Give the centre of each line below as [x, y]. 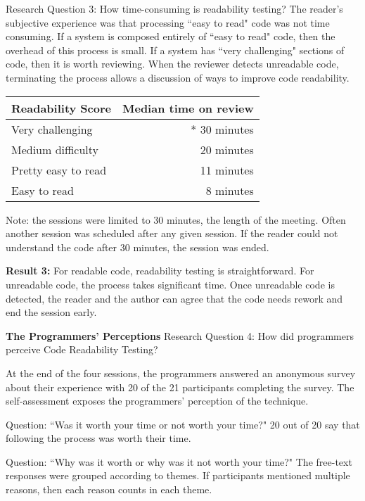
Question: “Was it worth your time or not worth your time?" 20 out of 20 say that [183, 424]
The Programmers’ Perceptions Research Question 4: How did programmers [180, 335]
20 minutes [227, 149]
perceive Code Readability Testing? [82, 349]
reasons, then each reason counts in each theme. [109, 489]
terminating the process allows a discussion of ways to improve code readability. [178, 77]
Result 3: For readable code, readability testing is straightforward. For [160, 271]
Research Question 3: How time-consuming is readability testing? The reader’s [174, 8]
